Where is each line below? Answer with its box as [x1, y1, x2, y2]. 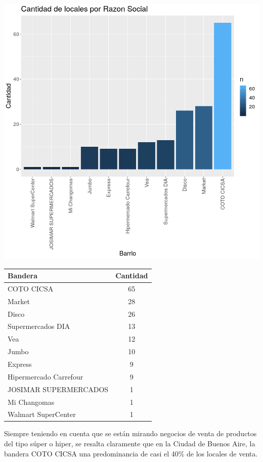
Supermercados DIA [8, 321, 70, 331]
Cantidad [115, 270, 148, 281]
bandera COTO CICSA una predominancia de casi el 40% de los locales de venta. [4, 448, 258, 458]
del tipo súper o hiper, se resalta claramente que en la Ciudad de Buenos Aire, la [4, 438, 255, 449]
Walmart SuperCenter [8, 409, 76, 419]
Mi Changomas [8, 396, 55, 407]
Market [8, 296, 30, 306]
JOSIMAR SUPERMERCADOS [8, 384, 109, 394]
